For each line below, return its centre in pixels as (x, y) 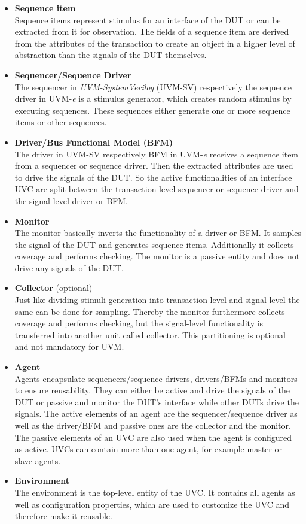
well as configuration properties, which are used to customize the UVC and (152, 504)
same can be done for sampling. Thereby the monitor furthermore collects (150, 311)
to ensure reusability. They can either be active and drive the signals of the (152, 390)
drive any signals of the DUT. (69, 267)
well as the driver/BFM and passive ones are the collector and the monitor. (153, 425)
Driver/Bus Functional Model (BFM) (94, 142)
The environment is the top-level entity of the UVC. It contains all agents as (155, 492)
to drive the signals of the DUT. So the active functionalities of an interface (153, 177)
